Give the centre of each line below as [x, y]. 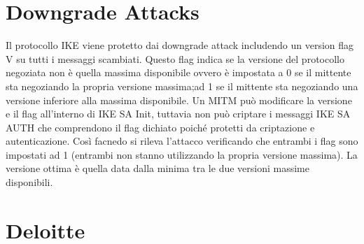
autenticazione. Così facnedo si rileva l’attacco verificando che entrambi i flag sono [182, 141]
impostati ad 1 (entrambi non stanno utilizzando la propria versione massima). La [182, 154]
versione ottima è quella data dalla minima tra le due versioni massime [157, 168]
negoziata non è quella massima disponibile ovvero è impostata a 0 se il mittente [178, 72]
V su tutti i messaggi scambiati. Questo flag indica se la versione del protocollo [175, 58]
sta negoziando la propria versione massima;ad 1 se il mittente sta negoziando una [182, 86]
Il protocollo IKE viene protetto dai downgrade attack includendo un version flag [180, 45]
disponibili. [29, 182]
